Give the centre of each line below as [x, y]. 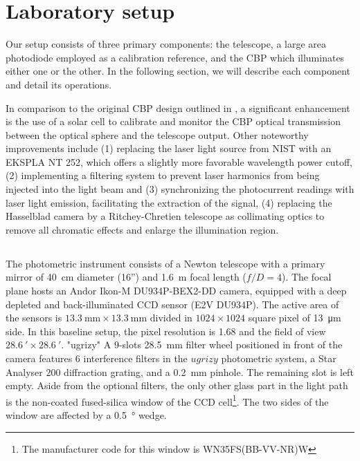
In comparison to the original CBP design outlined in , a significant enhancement [178, 107]
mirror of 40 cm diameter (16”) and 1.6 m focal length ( [126, 277]
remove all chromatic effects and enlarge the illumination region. [142, 229]
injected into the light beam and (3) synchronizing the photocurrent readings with [180, 189]
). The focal [306, 277]
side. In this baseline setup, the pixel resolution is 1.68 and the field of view [166, 331]
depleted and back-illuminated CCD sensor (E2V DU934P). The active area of [172, 304]
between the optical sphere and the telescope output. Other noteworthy [157, 134]
